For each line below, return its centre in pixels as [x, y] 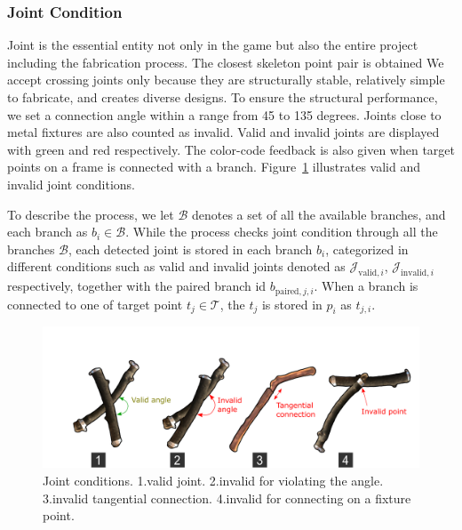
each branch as [48, 232]
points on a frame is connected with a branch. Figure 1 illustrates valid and [214, 167]
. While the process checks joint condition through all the [282, 232]
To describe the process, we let [91, 214]
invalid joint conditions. [72, 184]
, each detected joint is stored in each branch [190, 249]
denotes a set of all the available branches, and [319, 214]
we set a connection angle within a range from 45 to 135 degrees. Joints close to [224, 114]
